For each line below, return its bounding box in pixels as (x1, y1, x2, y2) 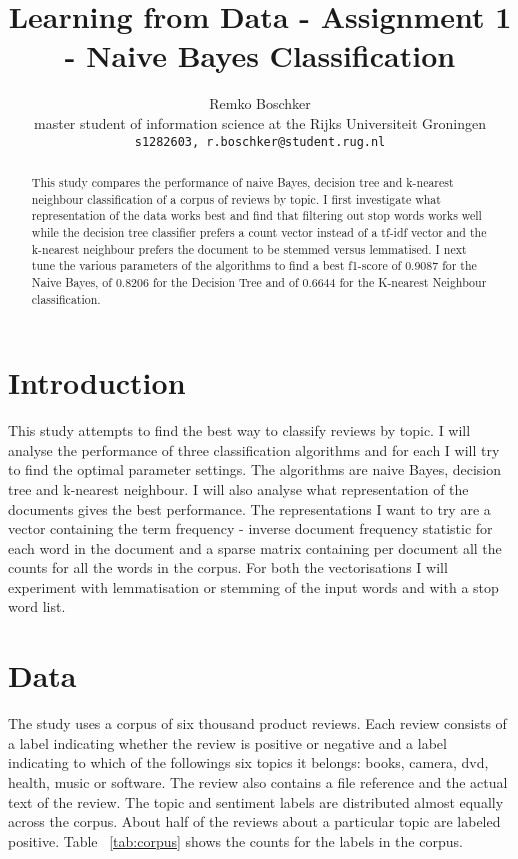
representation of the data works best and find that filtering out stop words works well (31, 207, 482, 224)
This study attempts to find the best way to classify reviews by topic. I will (8, 420, 471, 441)
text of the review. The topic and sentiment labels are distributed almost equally (8, 791, 504, 812)
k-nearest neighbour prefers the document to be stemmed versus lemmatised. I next (31, 240, 467, 257)
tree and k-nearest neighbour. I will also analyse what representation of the (8, 478, 469, 499)
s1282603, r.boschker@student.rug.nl (134, 134, 386, 149)
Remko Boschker (209, 93, 311, 114)
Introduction (8, 362, 186, 403)
